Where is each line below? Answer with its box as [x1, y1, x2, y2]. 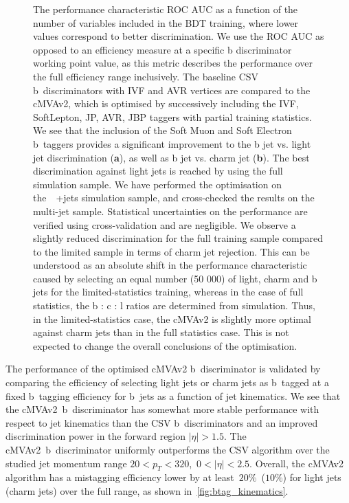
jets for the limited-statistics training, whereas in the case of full [33, 284, 304, 299]
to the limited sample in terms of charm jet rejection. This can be [33, 244, 310, 258]
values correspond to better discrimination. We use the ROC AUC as [33, 29, 324, 43]
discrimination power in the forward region [5, 429, 186, 443]
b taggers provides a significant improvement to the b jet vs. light [33, 136, 311, 150]
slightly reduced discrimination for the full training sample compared [33, 231, 324, 245]
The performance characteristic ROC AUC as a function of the [33, 2, 298, 16]
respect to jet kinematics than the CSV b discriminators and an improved [5, 415, 318, 429]
